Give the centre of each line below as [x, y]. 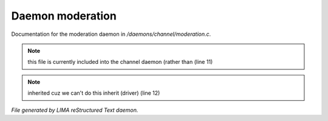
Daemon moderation [64, 16]
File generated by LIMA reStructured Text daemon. [75, 110]
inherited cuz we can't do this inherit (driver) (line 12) [94, 93]
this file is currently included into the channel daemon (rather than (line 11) [120, 62]
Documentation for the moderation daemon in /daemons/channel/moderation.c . [111, 34]
